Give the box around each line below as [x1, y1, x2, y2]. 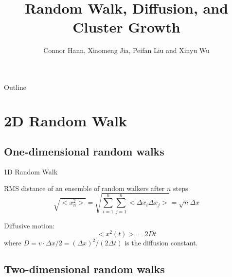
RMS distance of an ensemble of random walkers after [4, 183, 165, 193]
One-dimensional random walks [4, 144, 164, 159]
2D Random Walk [4, 110, 127, 130]
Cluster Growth [72, 17, 180, 37]
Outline [4, 82, 26, 92]
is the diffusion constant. [125, 238, 198, 248]
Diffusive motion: [4, 220, 55, 230]
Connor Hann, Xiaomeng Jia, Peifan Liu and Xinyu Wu [43, 45, 210, 55]
